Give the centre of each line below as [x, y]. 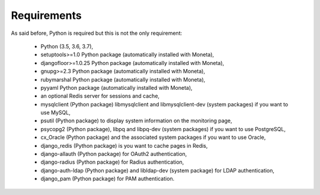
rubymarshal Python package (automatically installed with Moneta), [123, 79]
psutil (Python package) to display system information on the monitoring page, [136, 121]
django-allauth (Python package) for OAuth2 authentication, [114, 154]
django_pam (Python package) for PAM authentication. [108, 179]
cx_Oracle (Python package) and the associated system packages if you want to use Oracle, [153, 137]
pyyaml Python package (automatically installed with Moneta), [116, 87]
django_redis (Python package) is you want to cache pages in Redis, [124, 145]
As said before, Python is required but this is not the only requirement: [97, 33]
